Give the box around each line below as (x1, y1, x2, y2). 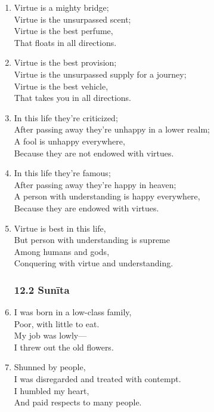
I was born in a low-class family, (14, 306, 132, 318)
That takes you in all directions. (14, 91, 131, 104)
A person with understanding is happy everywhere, (14, 190, 200, 202)
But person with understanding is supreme (14, 233, 170, 246)
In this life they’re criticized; (14, 111, 118, 124)
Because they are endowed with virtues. (14, 201, 159, 214)
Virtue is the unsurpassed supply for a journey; (14, 67, 187, 80)
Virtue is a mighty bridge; (14, 1, 109, 13)
